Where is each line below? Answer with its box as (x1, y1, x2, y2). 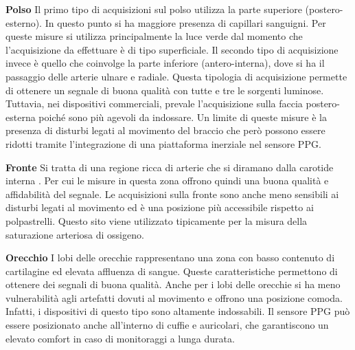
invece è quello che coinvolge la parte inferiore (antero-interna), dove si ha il (5, 56, 325, 70)
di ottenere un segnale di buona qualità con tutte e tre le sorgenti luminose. (5, 83, 324, 97)
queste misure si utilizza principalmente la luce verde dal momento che (5, 29, 303, 43)
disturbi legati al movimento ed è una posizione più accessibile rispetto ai (5, 200, 314, 215)
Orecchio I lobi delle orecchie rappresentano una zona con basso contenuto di (5, 250, 335, 265)
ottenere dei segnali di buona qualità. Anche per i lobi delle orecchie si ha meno (5, 277, 341, 292)
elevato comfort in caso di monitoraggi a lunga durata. (5, 331, 235, 345)
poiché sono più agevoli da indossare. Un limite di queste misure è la (38, 109, 327, 124)
